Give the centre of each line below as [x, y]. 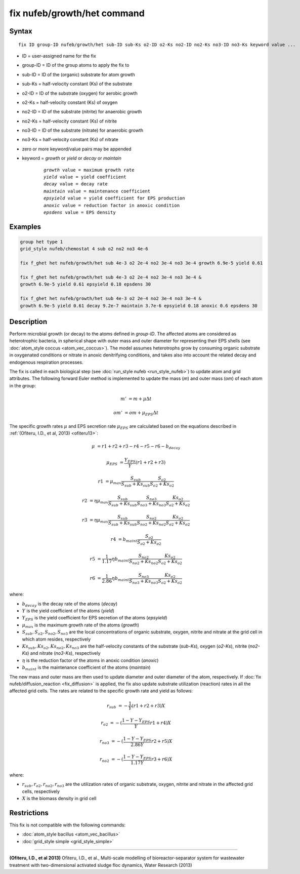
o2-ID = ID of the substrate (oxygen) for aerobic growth [80, 93]
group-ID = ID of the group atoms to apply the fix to [76, 65]
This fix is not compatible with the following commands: [68, 825]
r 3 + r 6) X [162, 759]
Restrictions [29, 813]
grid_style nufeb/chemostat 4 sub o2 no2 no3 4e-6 [84, 249]
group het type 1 [41, 242]
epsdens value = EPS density [80, 212]
